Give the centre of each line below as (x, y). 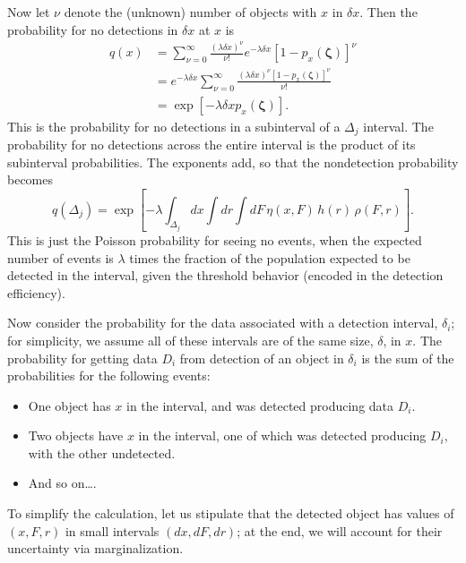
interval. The (398, 126)
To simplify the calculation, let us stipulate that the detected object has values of (231, 513)
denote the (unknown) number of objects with (190, 12)
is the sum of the (408, 358)
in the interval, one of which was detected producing (282, 435)
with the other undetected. (102, 452)
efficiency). (36, 292)
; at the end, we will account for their (340, 530)
